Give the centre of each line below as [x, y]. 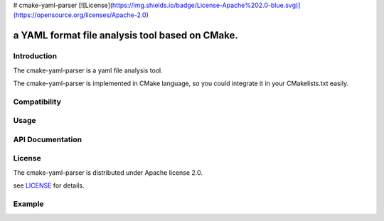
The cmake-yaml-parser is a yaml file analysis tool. [88, 70]
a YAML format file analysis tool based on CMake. [126, 36]
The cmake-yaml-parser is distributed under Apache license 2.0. [108, 172]
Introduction [35, 56]
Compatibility [37, 102]
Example [28, 204]
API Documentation [48, 139]
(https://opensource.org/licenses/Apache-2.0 [80, 15]
